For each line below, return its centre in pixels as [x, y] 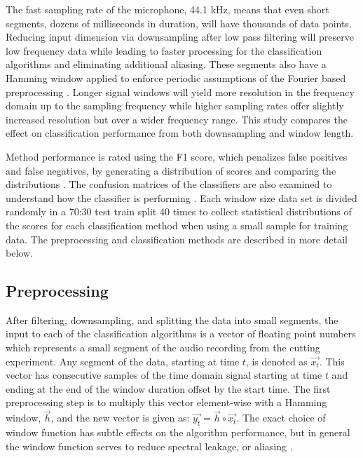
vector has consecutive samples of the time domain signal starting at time [164, 375]
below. [19, 253]
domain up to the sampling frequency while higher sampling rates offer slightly [175, 106]
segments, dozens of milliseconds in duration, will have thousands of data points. [179, 23]
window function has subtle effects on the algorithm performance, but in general [178, 432]
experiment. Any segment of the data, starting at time [123, 361]
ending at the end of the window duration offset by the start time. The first [168, 388]
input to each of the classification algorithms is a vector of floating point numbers [181, 334]
